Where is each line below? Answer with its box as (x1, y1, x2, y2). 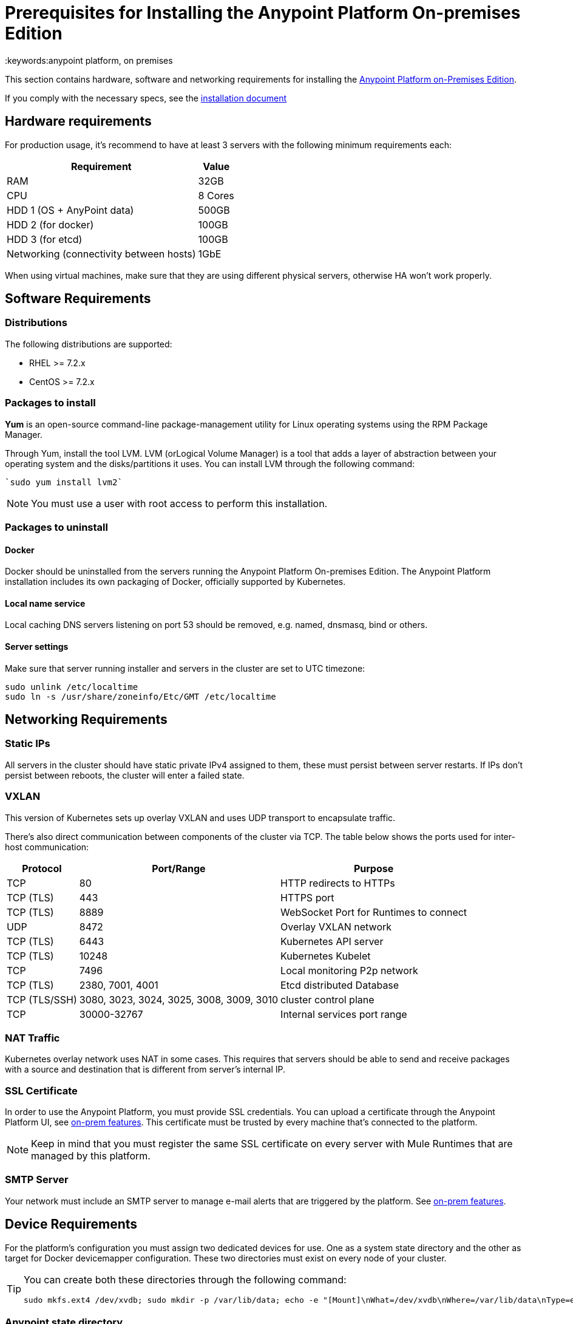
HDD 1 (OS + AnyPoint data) (7, 203, 134, 216)
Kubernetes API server (280, 935, 384, 947)
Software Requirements (5, 291, 151, 307)
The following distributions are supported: (5, 338, 172, 349)
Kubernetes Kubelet (280, 949, 371, 962)
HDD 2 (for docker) (7, 218, 94, 231)
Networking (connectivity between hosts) (7, 247, 196, 260)
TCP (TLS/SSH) (7, 993, 77, 1006)
